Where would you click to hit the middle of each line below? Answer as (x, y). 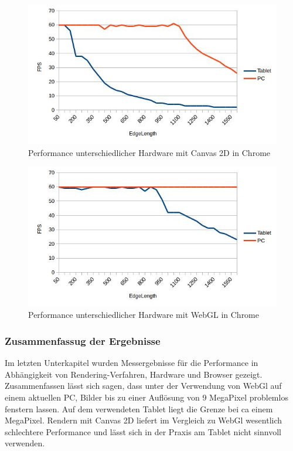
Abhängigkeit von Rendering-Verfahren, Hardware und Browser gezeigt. (134, 374)
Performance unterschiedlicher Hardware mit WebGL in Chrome (144, 315)
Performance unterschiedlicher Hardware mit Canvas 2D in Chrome (149, 152)
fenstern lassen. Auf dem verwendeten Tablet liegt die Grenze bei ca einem (139, 408)
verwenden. (25, 443)
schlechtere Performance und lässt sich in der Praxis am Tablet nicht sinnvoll (143, 431)
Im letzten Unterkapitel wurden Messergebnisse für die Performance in (132, 363)
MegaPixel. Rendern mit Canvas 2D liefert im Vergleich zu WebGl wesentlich (144, 420)
